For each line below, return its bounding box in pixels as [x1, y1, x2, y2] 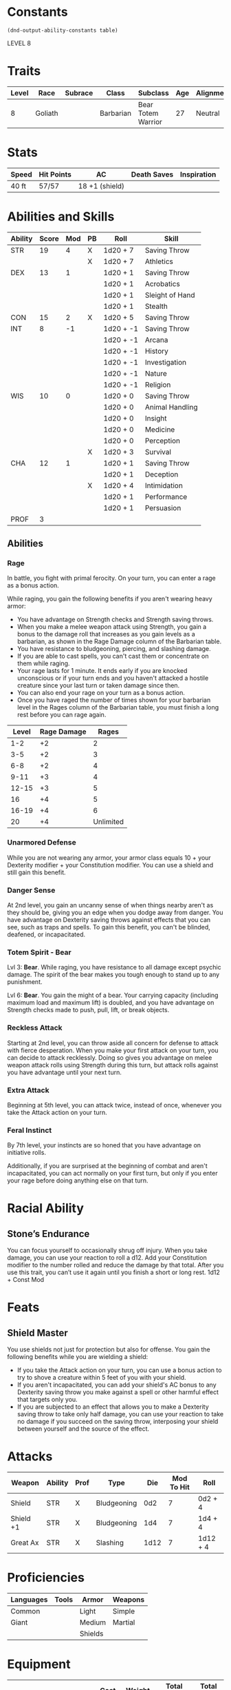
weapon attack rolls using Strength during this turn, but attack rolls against [7, 1060, 219, 1069]
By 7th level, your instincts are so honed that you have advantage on [7, 1141, 201, 1149]
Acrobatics [144, 279, 180, 288]
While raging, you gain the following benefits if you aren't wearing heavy [7, 594, 213, 603]
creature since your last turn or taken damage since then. [16, 681, 180, 690]
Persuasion [144, 503, 181, 512]
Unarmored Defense [7, 838, 77, 847]
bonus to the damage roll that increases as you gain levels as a [16, 630, 195, 638]
